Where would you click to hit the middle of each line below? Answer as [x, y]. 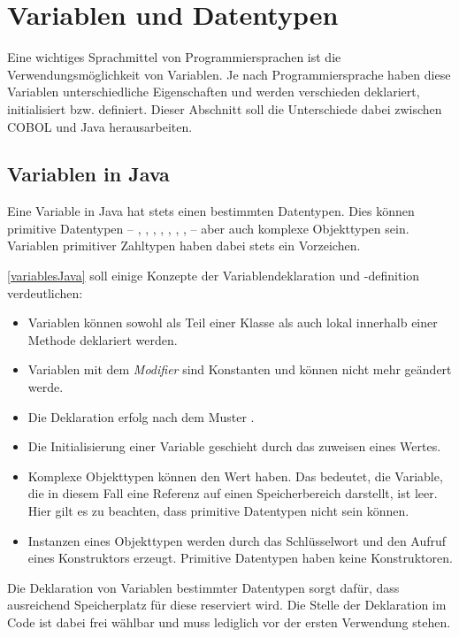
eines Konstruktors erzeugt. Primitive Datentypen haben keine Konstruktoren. [240, 558]
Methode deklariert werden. [103, 339]
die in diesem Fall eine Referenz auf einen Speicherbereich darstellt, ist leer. [233, 493]
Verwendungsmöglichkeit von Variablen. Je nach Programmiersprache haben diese [229, 74]
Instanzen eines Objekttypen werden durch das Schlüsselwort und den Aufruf [237, 540]
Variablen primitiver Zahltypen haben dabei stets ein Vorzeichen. [184, 246]
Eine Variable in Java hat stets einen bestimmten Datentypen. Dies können [211, 211]
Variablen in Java [88, 174]
